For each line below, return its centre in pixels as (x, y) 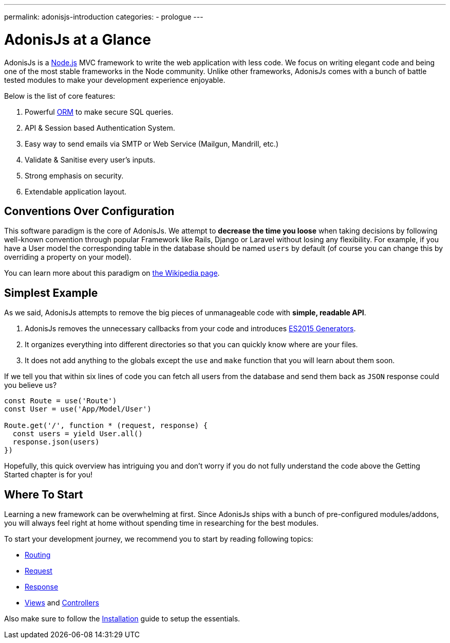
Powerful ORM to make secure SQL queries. (99, 112)
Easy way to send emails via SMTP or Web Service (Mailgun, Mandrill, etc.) (152, 144)
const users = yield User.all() (78, 434)
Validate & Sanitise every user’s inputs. (90, 159)
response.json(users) (56, 442)
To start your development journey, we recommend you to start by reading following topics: (159, 539)
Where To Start (44, 494)
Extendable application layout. (76, 191)
